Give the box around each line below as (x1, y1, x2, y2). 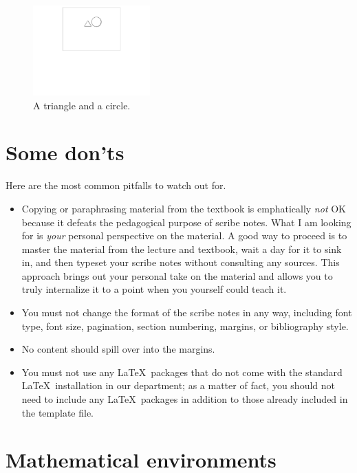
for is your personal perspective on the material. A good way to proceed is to (21, 228, 347, 243)
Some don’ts (6, 138, 125, 166)
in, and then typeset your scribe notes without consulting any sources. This (21, 255, 340, 269)
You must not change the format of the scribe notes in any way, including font (21, 305, 352, 320)
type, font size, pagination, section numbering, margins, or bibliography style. (21, 318, 349, 333)
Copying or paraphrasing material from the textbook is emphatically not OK (21, 201, 346, 215)
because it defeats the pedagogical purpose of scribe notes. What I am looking (21, 214, 351, 229)
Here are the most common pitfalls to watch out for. (6, 178, 226, 192)
